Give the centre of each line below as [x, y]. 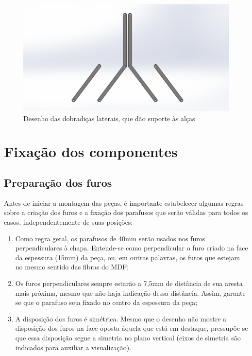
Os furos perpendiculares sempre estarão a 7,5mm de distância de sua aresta [129, 283]
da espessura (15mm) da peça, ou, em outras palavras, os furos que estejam [128, 257]
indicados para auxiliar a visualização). [73, 347]
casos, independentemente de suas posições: [68, 222]
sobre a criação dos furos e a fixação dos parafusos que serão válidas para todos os [126, 212]
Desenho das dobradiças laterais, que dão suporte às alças [109, 118]
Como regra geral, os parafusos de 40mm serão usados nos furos [110, 238]
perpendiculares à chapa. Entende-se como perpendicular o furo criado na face [132, 248]
